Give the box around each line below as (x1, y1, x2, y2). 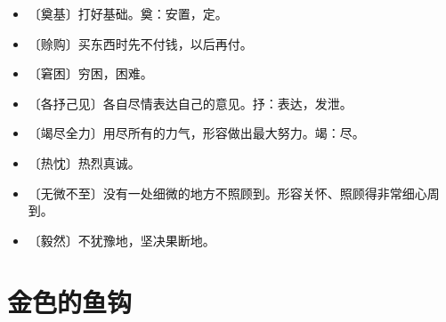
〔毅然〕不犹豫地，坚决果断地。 (28, 230, 215, 249)
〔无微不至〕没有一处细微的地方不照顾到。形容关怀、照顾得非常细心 (28, 183, 427, 202)
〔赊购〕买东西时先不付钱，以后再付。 (28, 34, 253, 52)
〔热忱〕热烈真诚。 (28, 153, 141, 172)
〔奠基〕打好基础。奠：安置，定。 (28, 4, 228, 22)
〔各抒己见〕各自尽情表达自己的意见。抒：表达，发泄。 (28, 93, 353, 112)
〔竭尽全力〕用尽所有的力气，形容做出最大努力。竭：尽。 (28, 124, 365, 142)
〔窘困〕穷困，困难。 (28, 64, 153, 83)
